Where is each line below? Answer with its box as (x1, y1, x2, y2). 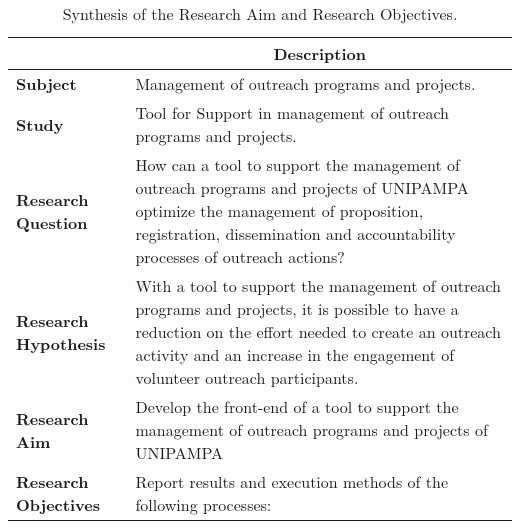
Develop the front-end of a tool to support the (135, 395, 459, 418)
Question (16, 210, 88, 234)
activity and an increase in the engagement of (135, 343, 455, 366)
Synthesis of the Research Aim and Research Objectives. (62, 2, 458, 25)
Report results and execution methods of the (135, 470, 449, 493)
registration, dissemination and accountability (135, 222, 456, 245)
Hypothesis (16, 331, 106, 355)
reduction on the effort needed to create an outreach (135, 320, 501, 343)
